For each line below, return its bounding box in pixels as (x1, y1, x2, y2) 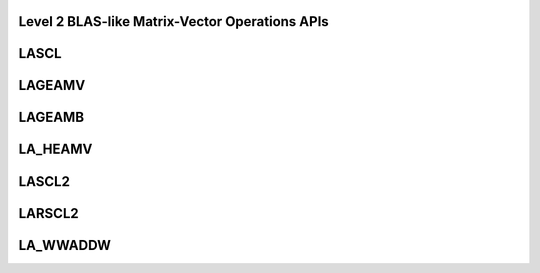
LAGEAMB (18, 109, 85, 126)
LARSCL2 (18, 205, 79, 222)
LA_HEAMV (18, 141, 93, 158)
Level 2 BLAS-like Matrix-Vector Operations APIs (18, 13, 329, 30)
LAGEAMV (18, 77, 86, 94)
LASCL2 (18, 173, 70, 190)
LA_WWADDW (18, 236, 112, 254)
